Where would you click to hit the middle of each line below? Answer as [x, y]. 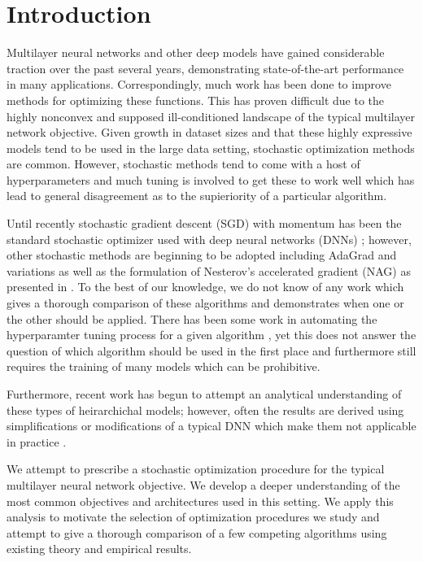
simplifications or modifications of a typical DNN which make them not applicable [211, 426]
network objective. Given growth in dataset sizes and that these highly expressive [209, 132]
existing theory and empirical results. [99, 549]
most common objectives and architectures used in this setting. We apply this [200, 501]
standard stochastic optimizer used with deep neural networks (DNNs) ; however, [209, 239]
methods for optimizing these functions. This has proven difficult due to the [196, 100]
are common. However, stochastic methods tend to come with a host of [183, 164]
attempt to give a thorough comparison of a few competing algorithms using [197, 532]
